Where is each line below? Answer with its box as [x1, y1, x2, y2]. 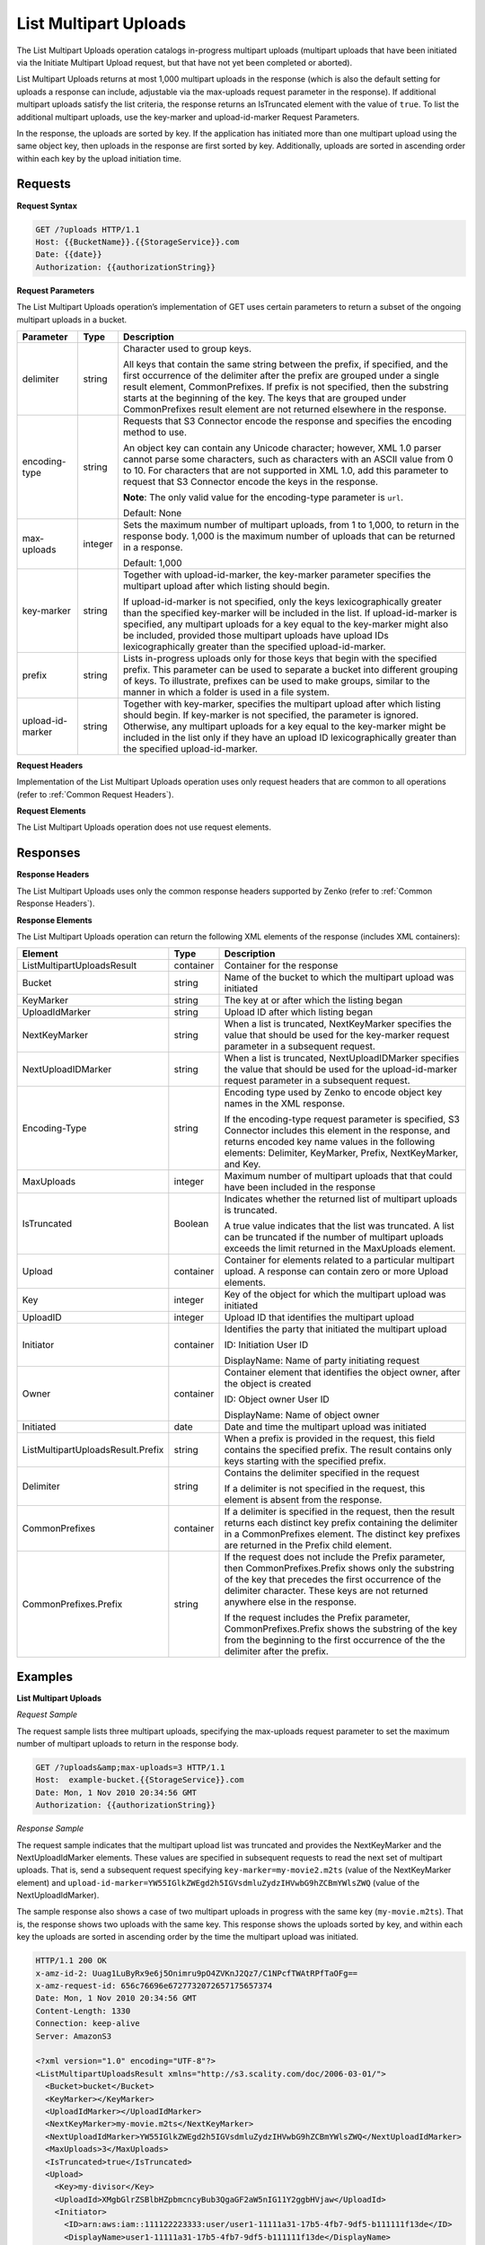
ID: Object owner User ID [224, 1393, 330, 1405]
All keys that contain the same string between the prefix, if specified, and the [122, 357, 448, 370]
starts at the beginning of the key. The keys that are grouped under [122, 392, 407, 404]
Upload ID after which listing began [224, 1006, 373, 1018]
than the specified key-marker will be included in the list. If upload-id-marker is [122, 606, 458, 619]
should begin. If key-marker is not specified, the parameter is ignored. [122, 709, 419, 721]
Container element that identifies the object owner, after [224, 1366, 462, 1378]
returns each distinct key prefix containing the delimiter [224, 1517, 458, 1529]
